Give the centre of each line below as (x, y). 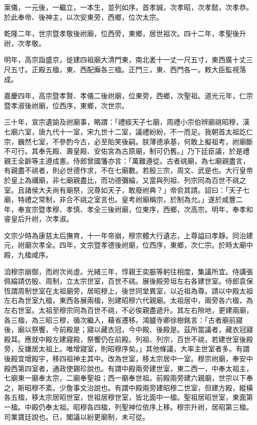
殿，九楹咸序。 (28, 255)
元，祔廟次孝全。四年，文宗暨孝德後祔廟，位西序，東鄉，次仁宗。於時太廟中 (128, 245)
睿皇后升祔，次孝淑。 (39, 219)
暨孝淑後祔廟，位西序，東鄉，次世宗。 (66, 105)
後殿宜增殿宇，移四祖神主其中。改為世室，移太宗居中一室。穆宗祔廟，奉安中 (128, 358)
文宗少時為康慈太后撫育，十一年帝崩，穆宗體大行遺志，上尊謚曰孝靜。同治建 (128, 235)
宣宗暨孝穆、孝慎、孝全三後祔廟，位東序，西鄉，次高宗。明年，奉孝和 (139, 209)
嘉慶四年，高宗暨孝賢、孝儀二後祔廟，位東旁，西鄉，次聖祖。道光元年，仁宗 (128, 96)
